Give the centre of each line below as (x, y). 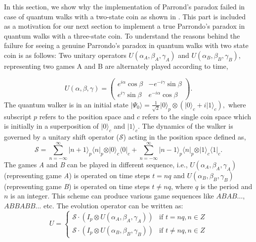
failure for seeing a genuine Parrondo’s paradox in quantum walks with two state (126, 45)
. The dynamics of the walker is (186, 126)
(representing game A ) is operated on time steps (77, 175)
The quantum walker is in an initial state (66, 104)
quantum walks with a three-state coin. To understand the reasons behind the (122, 35)
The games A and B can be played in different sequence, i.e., (96, 164)
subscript (18, 116)
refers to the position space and (87, 116)
